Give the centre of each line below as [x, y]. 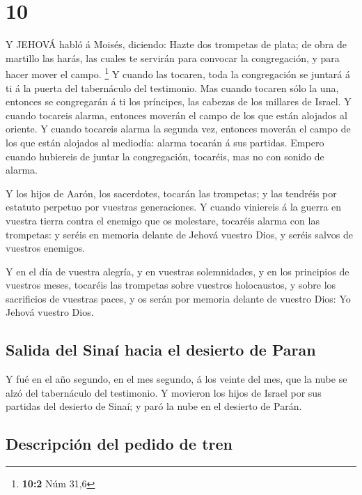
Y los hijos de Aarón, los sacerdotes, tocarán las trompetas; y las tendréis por [171, 193]
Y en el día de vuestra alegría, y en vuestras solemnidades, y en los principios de [178, 271]
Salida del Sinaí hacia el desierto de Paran [161, 350]
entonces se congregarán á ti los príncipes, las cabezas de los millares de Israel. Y [179, 101]
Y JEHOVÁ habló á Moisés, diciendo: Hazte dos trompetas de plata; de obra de [176, 44]
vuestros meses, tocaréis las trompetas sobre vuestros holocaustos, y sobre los [171, 285]
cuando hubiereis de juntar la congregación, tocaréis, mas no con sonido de [165, 156]
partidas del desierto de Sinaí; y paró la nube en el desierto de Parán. [154, 406]
